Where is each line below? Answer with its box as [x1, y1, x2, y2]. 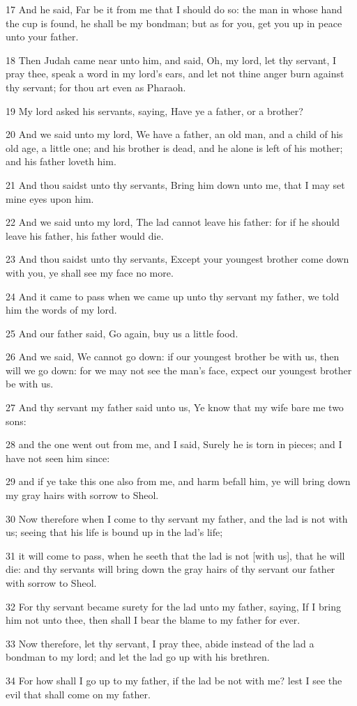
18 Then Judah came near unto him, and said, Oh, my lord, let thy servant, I [6, 52, 337, 67]
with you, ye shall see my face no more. [6, 265, 174, 279]
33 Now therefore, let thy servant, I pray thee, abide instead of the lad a [6, 636, 314, 650]
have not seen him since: [6, 450, 110, 465]
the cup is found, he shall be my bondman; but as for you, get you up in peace [6, 15, 342, 30]
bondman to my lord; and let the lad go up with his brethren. [6, 650, 270, 664]
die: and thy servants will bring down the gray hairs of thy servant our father [6, 562, 335, 576]
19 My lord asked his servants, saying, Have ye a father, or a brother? [6, 103, 303, 118]
